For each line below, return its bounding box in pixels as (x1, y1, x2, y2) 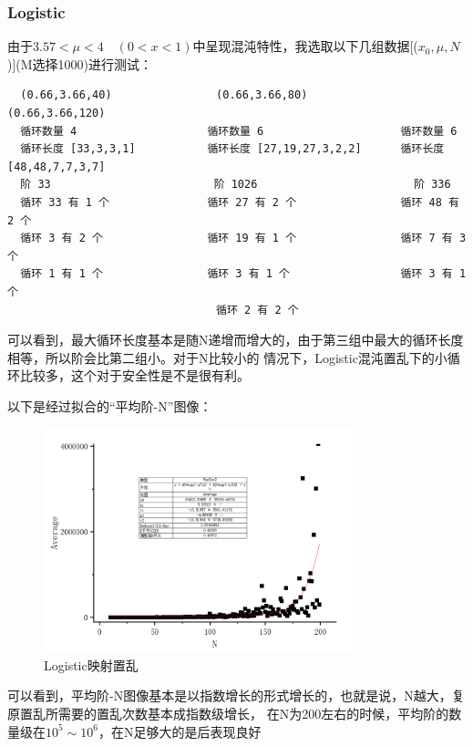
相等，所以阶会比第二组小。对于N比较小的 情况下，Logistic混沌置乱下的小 (7, 348, 447, 367)
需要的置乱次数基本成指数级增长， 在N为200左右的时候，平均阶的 (57, 704, 449, 723)
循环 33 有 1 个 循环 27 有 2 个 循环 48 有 (20, 195, 459, 209)
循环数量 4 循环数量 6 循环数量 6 (20, 124, 458, 138)
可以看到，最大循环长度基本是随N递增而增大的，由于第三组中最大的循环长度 (7, 330, 464, 349)
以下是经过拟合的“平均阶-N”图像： (7, 396, 212, 415)
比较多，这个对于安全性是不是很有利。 (19, 366, 250, 385)
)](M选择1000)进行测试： (7, 54, 153, 73)
